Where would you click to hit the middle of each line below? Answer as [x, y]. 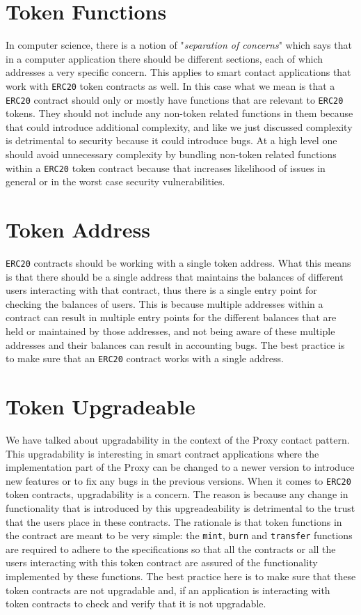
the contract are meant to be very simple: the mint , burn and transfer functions [179, 535]
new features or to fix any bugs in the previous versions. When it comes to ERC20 [178, 480]
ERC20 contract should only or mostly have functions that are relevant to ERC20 [175, 99]
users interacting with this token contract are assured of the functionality [162, 562]
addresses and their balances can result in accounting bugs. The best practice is [175, 344]
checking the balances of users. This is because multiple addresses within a [165, 303]
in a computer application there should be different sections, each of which [165, 58]
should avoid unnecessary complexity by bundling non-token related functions [171, 154]
